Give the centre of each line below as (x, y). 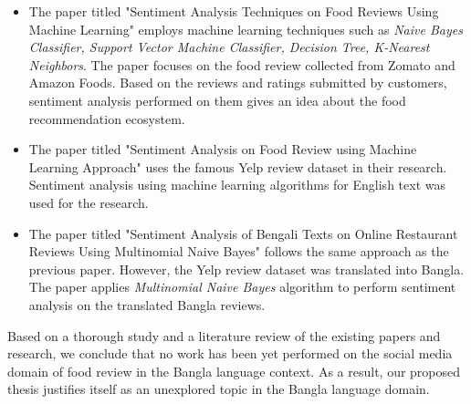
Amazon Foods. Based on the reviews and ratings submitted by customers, (238, 83)
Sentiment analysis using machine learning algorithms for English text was (237, 185)
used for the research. (89, 202)
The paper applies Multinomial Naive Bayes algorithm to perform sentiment (242, 287)
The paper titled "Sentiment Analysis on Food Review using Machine (223, 149)
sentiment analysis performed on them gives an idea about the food (217, 100)
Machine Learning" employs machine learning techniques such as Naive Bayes (246, 29)
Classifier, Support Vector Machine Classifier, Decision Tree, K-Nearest (229, 47)
